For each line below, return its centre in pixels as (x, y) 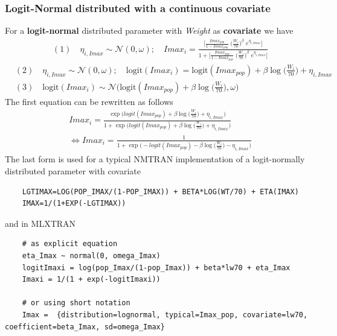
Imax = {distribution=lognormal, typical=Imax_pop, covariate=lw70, (165, 315)
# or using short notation (76, 303)
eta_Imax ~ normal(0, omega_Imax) (91, 256)
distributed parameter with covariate (73, 171)
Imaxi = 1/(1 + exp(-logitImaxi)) (91, 280)
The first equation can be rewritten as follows (89, 101)
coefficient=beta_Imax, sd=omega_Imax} (85, 327)
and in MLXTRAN (40, 223)
